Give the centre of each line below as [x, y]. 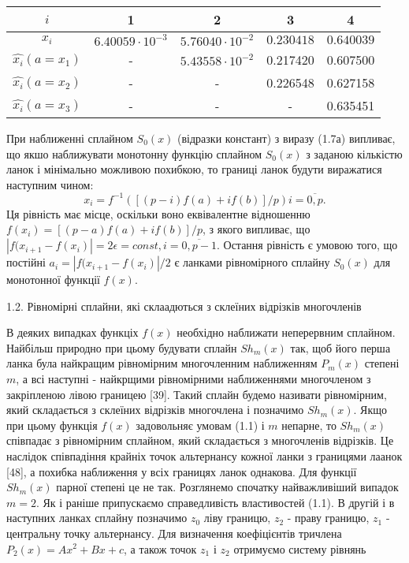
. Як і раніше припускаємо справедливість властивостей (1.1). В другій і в [215, 502]
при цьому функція [52, 425]
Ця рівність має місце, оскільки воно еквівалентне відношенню [158, 213]
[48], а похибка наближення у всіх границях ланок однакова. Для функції [182, 471]
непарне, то [309, 425]
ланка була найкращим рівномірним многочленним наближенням [162, 363]
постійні [26, 262]
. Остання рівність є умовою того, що [307, 245]
